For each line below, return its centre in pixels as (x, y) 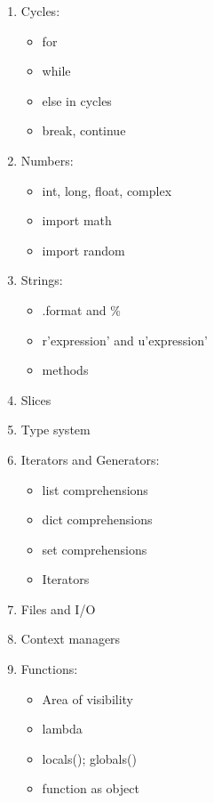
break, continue (84, 130)
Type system (55, 430)
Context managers (71, 639)
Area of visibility (88, 698)
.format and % (81, 309)
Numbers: (47, 160)
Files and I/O (58, 608)
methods (65, 370)
